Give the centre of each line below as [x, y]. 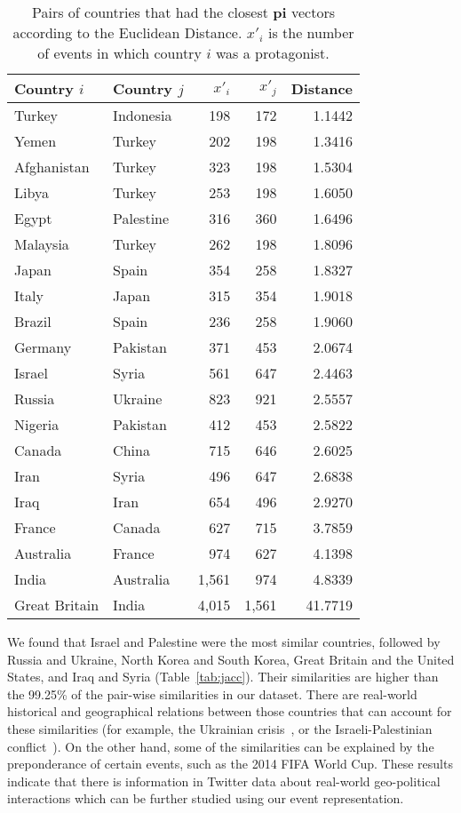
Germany [43, 347]
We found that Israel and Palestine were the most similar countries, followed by [224, 642]
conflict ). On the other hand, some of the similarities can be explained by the [221, 746]
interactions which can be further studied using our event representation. [206, 798]
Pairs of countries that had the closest [151, 12]
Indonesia [143, 115]
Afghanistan [52, 167]
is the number [311, 32]
